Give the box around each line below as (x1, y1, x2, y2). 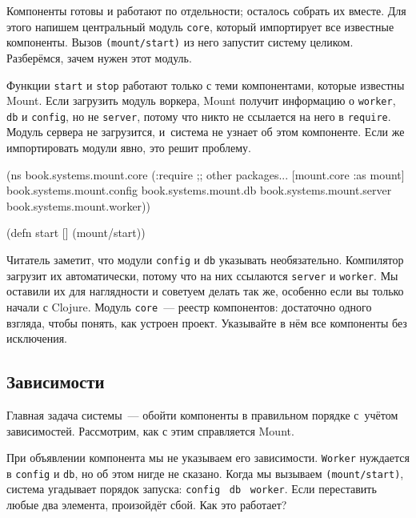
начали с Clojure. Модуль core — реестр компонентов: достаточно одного (6, 298, 372, 315)
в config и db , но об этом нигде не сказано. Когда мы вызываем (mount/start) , (6, 464, 404, 481)
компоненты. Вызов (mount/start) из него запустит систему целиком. (6, 34, 354, 50)
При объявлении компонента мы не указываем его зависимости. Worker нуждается (6, 449, 410, 466)
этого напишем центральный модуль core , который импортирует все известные (6, 18, 394, 34)
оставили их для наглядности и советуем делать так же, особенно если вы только (6, 283, 404, 299)
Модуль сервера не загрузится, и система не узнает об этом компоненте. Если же (6, 123, 405, 140)
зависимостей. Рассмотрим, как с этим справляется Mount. (6, 422, 294, 439)
